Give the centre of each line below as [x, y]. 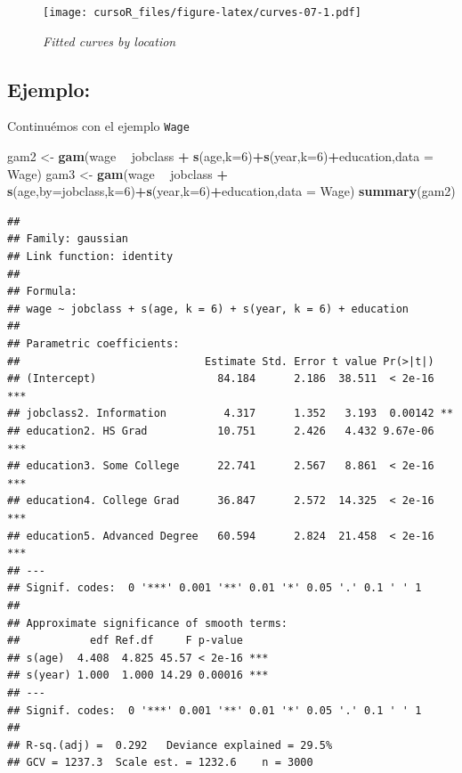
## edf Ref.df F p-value [125, 641]
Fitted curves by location [109, 41]
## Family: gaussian [68, 239]
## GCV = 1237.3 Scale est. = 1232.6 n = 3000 [160, 763]
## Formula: [42, 292]
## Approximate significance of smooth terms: [147, 623]
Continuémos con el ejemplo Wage [98, 126]
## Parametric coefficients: [93, 344]
